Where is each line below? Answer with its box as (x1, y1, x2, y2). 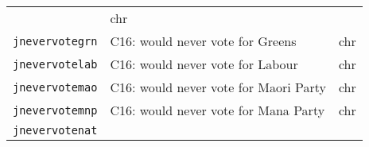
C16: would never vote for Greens (110, 32, 297, 50)
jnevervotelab (13, 57, 98, 71)
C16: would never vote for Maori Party (110, 78, 326, 96)
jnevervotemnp (13, 103, 98, 117)
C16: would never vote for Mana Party (110, 101, 325, 119)
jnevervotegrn (13, 34, 98, 48)
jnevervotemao (13, 80, 98, 94)
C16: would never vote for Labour (110, 55, 298, 73)
